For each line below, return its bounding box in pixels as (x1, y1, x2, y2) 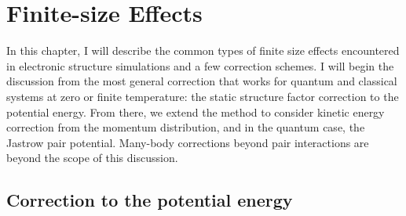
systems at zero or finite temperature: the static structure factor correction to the (6, 88, 399, 104)
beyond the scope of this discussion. (6, 149, 178, 166)
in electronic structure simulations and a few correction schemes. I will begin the (6, 57, 394, 74)
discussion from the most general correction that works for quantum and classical (6, 73, 397, 89)
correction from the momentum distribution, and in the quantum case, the (6, 119, 365, 135)
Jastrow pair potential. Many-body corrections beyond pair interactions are (6, 134, 369, 150)
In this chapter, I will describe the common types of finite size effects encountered (6, 42, 400, 59)
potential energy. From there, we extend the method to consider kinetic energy (6, 103, 385, 120)
